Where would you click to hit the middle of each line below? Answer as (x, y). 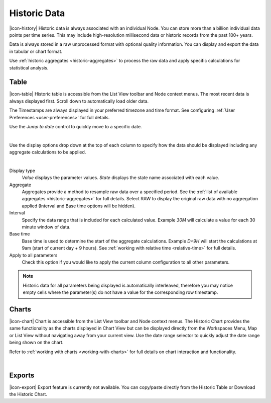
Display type (22, 171)
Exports (22, 375)
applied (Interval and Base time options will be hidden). (79, 206)
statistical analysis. (29, 67)
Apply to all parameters (33, 255)
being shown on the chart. (36, 343)
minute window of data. (46, 227)
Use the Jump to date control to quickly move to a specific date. (76, 126)
